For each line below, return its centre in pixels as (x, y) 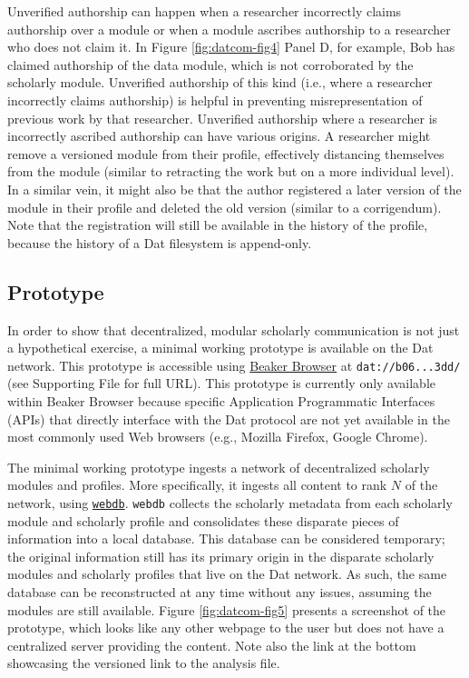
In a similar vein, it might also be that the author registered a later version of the (234, 189)
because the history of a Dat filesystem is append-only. (160, 242)
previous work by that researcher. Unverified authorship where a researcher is (223, 118)
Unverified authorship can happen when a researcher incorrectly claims (205, 11)
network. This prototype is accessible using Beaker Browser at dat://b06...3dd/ (234, 365)
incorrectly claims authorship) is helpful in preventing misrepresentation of (215, 100)
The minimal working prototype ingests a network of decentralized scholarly (219, 467)
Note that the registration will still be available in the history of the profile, (218, 225)
